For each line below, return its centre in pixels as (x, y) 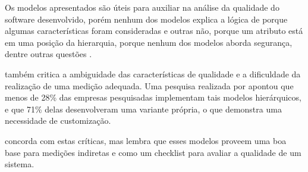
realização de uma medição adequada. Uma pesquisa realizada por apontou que (149, 85)
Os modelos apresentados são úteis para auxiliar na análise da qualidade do (142, 7)
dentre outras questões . (48, 54)
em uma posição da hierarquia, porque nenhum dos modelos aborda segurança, (149, 42)
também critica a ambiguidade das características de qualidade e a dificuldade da (153, 74)
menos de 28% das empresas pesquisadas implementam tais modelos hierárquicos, (153, 97)
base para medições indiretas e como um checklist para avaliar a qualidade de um (153, 152)
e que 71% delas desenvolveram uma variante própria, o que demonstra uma (143, 109)
